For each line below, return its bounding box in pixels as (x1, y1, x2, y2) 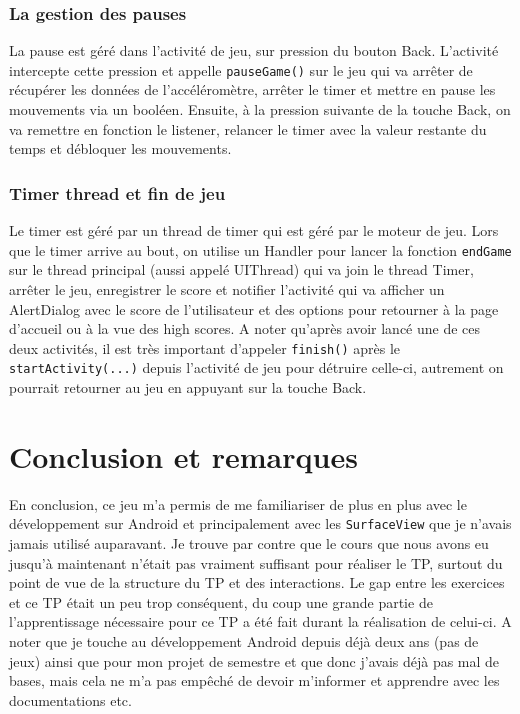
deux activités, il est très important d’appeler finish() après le (9, 337, 401, 358)
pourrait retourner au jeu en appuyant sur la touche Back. (9, 377, 367, 397)
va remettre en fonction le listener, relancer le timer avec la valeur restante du (9, 118, 487, 139)
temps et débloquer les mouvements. (9, 138, 232, 159)
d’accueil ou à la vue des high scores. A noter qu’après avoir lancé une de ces (9, 318, 481, 339)
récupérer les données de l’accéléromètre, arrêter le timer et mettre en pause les (9, 79, 496, 100)
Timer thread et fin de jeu (9, 180, 226, 205)
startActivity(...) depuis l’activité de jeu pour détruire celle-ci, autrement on (9, 357, 504, 378)
